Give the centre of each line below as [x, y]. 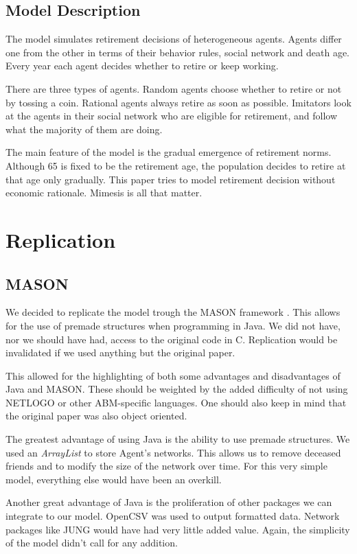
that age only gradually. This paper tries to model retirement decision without [171, 179]
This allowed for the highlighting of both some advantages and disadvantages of [173, 375]
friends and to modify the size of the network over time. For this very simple [166, 466]
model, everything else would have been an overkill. [114, 479]
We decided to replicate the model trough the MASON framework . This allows [173, 312]
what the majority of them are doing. [84, 129]
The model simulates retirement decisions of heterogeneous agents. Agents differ [174, 39]
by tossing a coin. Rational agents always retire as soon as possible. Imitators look [178, 102]
